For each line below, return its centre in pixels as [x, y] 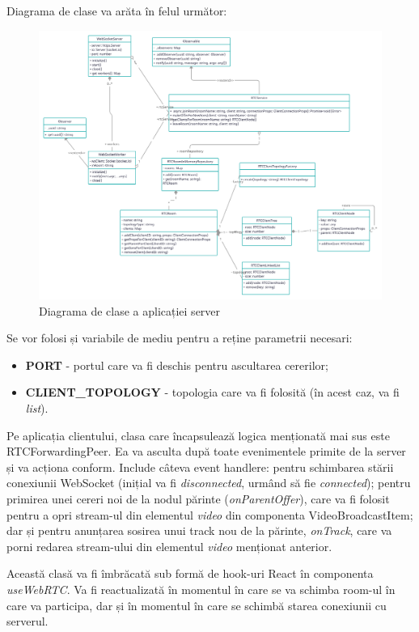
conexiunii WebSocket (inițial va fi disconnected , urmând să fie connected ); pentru [209, 483]
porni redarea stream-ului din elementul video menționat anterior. [169, 546]
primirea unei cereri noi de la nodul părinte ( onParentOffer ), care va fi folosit [198, 499]
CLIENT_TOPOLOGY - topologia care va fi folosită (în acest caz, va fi [212, 392]
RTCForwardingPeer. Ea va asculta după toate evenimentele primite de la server [206, 451]
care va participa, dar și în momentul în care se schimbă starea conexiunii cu [197, 605]
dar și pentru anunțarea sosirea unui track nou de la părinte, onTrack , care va [199, 530]
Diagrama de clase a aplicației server [130, 310]
